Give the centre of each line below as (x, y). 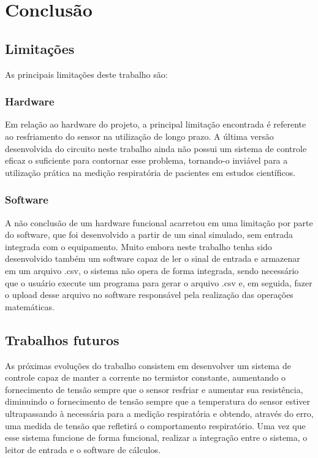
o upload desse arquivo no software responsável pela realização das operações (149, 295)
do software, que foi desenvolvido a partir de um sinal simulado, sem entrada (149, 235)
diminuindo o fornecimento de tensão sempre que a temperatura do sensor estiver (157, 401)
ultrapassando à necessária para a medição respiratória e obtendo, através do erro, (159, 413)
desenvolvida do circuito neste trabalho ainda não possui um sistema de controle (156, 148)
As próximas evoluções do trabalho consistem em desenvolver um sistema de (148, 365)
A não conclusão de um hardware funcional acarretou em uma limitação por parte (159, 222)
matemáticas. (30, 306)
